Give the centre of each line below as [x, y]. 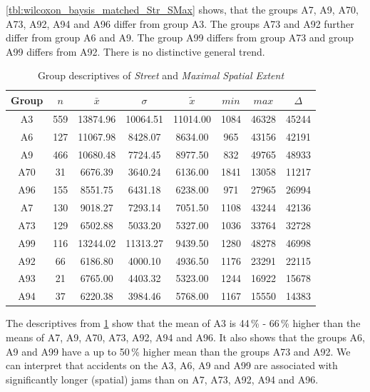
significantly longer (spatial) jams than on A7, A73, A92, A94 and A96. [162, 379]
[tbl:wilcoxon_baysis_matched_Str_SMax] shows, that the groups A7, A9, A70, [182, 9]
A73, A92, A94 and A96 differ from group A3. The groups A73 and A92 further [180, 23]
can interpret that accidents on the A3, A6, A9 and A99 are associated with [172, 365]
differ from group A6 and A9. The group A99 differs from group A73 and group [180, 37]
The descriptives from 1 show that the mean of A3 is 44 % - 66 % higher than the [183, 323]
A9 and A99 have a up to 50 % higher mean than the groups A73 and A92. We [178, 351]
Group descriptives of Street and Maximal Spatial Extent [161, 75]
